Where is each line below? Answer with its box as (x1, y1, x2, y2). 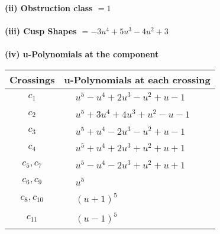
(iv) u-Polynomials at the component (5, 48, 159, 60)
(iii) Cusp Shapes (5, 25, 77, 37)
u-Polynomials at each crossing (64, 72, 211, 86)
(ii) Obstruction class (5, 2, 93, 14)
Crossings (9, 72, 55, 86)
